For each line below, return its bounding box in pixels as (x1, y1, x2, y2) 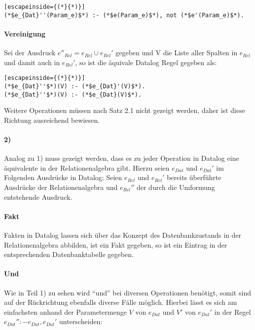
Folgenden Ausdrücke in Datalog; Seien (4, 172, 122, 183)
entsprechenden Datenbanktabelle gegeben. (4, 249, 134, 259)
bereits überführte (167, 172, 221, 183)
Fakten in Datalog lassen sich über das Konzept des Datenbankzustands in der (4, 230, 242, 240)
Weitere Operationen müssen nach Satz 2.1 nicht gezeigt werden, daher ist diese (4, 105, 245, 115)
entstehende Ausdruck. (4, 191, 73, 202)
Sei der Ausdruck (4, 47, 56, 58)
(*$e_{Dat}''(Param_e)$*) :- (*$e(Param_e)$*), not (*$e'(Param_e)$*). (4, 11, 244, 19)
